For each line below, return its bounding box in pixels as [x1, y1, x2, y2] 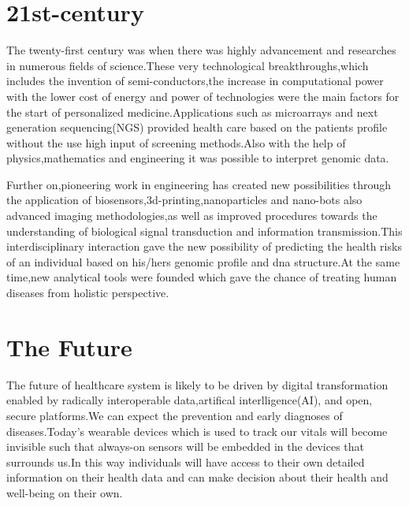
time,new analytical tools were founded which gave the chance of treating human [6, 269, 397, 285]
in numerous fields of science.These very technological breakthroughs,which [6, 57, 369, 73]
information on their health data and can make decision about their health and [6, 469, 389, 486]
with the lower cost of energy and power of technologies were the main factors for [6, 87, 400, 104]
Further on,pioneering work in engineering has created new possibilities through [6, 176, 392, 192]
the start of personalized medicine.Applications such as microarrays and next [6, 103, 378, 120]
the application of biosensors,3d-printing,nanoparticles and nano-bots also [6, 192, 363, 208]
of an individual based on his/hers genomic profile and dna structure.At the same [6, 253, 400, 270]
